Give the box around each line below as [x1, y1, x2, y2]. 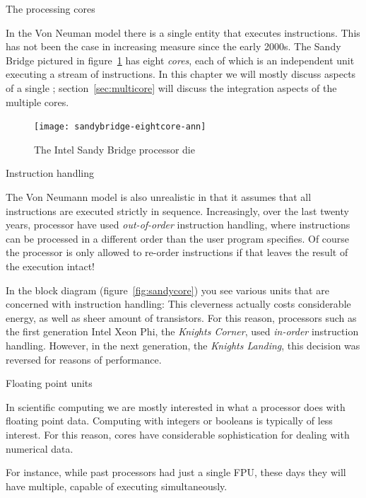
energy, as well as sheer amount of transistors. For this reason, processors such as [6, 310, 357, 325]
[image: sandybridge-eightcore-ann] [34, 122, 206, 132]
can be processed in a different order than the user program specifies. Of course [6, 231, 350, 245]
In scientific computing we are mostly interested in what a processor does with [6, 399, 346, 414]
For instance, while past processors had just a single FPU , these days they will [6, 465, 346, 480]
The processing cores [6, 1, 95, 16]
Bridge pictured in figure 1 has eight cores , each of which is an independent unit [6, 52, 355, 67]
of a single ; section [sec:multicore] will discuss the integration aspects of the [6, 80, 337, 95]
